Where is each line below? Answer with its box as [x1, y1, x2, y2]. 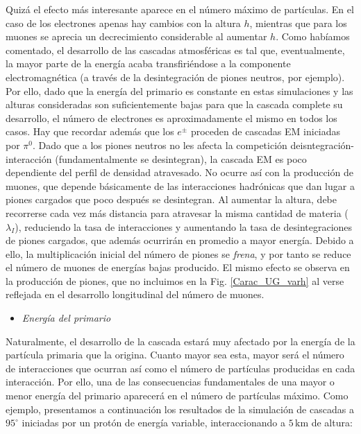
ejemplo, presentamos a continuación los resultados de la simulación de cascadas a [6, 401, 354, 416]
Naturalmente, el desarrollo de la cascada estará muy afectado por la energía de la [6, 333, 355, 348]
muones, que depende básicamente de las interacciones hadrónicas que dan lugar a [6, 178, 355, 193]
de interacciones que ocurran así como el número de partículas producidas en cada [6, 361, 355, 375]
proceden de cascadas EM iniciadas [190, 124, 341, 139]
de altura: [311, 415, 353, 430]
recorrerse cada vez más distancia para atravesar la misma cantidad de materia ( [6, 205, 349, 220]
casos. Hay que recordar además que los [6, 124, 174, 139]
